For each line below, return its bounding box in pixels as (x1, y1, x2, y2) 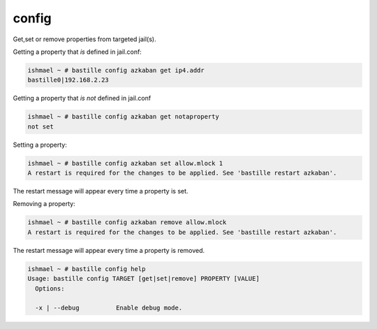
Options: (35, 284, 65, 293)
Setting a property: (13, 140, 68, 149)
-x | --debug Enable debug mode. (35, 304, 183, 312)
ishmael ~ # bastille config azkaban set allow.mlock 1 (27, 159, 223, 167)
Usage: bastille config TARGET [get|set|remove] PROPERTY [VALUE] (27, 275, 260, 283)
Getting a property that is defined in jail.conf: (13, 47, 142, 56)
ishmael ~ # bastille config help (27, 265, 146, 272)
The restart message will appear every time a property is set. (13, 187, 188, 196)
